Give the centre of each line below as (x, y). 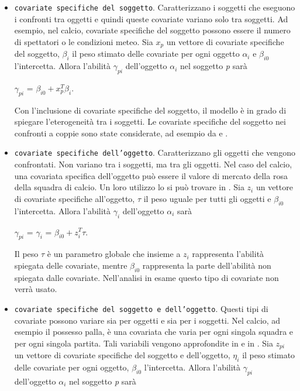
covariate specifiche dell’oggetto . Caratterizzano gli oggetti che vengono (155, 152)
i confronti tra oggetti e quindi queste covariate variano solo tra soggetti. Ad (151, 18)
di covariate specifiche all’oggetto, (75, 198)
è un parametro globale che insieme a (114, 254)
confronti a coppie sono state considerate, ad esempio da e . (121, 133)
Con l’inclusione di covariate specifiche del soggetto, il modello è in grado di (150, 110)
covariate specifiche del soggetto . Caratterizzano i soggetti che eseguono (155, 7)
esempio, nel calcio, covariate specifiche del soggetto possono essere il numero (152, 30)
